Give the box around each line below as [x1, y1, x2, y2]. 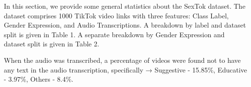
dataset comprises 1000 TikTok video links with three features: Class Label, [4, 10, 229, 20]
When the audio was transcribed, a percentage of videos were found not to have [4, 55, 241, 65]
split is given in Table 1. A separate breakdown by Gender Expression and [4, 29, 225, 39]
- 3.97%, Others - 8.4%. [4, 74, 74, 84]
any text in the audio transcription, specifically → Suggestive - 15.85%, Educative [4, 64, 247, 74]
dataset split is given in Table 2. [4, 39, 99, 49]
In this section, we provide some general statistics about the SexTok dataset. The [4, 1, 246, 11]
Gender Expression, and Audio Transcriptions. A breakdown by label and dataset [4, 20, 246, 30]
